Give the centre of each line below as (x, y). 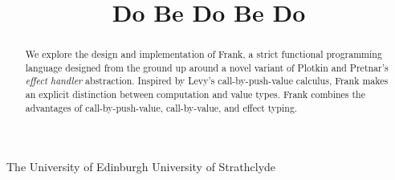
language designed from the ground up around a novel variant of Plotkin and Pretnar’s (207, 67)
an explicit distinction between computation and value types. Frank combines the (195, 94)
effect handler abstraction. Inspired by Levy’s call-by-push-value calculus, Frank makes (207, 81)
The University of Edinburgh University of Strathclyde (141, 167)
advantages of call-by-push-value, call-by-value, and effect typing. (161, 107)
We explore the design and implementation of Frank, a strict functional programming (204, 54)
